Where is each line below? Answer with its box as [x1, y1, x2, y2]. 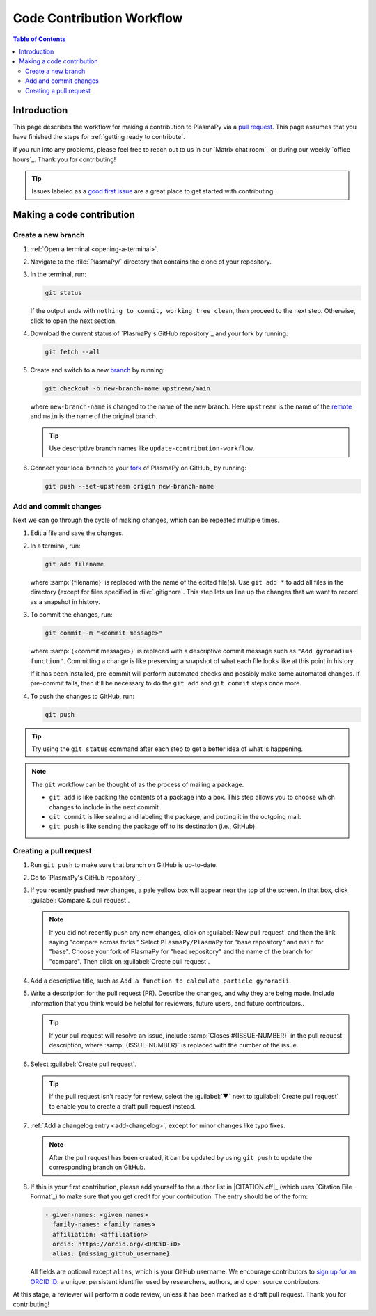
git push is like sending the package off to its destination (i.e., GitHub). [49, 822, 257, 831]
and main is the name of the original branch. [30, 412, 158, 420]
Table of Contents [13, 35, 66, 43]
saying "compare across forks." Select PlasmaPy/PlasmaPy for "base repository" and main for [49, 937, 324, 946]
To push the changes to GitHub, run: [30, 692, 135, 700]
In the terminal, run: [30, 270, 87, 278]
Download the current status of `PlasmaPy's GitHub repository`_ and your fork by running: [30, 329, 288, 338]
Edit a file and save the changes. [30, 529, 124, 537]
